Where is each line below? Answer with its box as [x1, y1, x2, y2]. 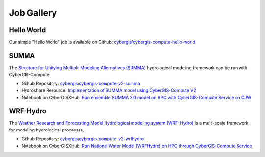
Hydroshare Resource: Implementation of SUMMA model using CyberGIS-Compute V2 [21, 87, 196, 93]
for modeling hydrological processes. [9, 127, 84, 132]
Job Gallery [9, 7, 57, 18]
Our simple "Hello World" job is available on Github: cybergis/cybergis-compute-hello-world [9, 39, 196, 45]
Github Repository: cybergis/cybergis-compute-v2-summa [21, 80, 140, 86]
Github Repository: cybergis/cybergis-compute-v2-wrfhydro [21, 136, 144, 142]
